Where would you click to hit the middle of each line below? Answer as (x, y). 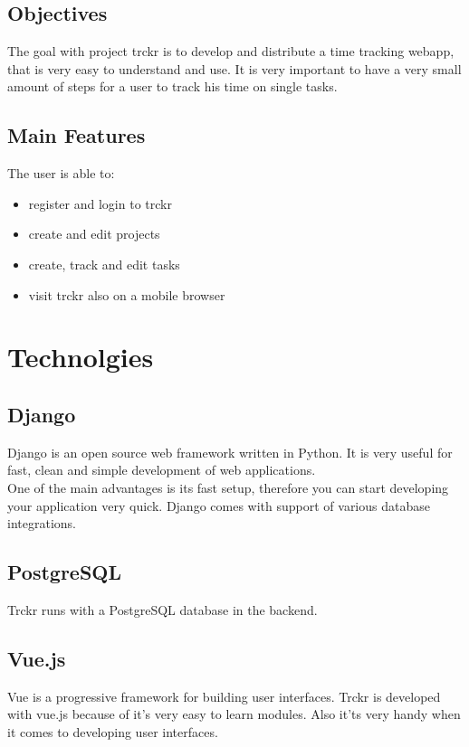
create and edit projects (94, 234)
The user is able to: (61, 173)
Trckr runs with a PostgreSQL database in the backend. (163, 609)
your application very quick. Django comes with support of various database (219, 505)
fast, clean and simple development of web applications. (162, 470)
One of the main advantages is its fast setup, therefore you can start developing (228, 487)
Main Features (77, 135)
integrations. (42, 523)
